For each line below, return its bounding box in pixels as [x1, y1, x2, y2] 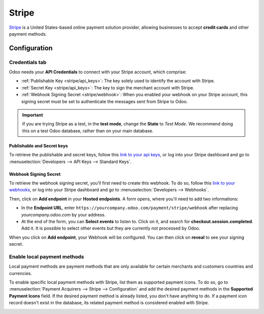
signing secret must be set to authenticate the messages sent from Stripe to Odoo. [21, 98, 188, 105]
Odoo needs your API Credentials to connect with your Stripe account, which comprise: [9, 69, 187, 75]
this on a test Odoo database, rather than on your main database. [22, 127, 154, 134]
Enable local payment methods [9, 253, 84, 260]
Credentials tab [9, 59, 46, 65]
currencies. [9, 270, 32, 276]
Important [22, 112, 44, 118]
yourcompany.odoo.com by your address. [21, 211, 106, 217]
